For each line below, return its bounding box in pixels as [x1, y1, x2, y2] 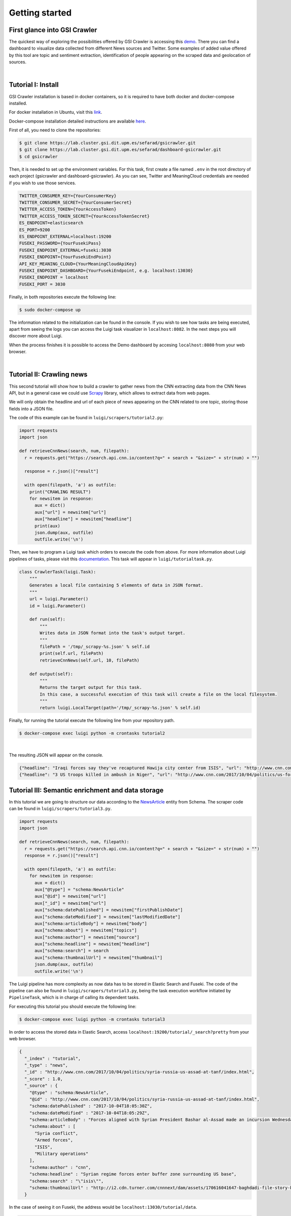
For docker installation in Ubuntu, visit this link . [9, 109, 102, 115]
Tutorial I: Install [9, 81, 59, 89]
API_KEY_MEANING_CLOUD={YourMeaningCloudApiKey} [19, 261, 137, 267]
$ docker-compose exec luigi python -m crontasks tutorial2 [19, 731, 165, 736]
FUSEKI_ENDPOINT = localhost [19, 275, 89, 280]
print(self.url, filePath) [39, 651, 104, 656]
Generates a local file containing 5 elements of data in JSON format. [29, 583, 204, 588]
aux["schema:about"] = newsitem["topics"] [34, 928, 137, 933]
